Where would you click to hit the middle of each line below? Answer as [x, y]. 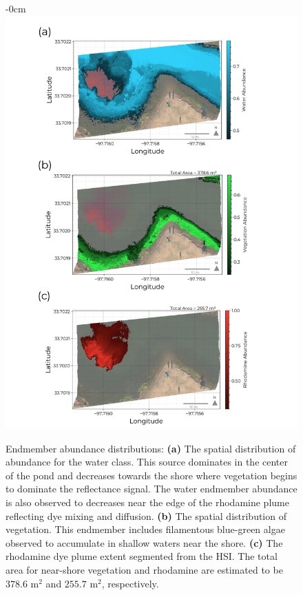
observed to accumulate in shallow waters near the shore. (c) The [144, 542]
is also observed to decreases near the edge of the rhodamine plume [147, 502]
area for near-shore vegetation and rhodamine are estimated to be [144, 570]
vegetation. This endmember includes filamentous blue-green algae [145, 529]
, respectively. [130, 583]
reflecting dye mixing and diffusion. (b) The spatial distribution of [146, 515]
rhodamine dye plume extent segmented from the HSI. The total [142, 556]
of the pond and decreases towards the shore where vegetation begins [151, 475]
